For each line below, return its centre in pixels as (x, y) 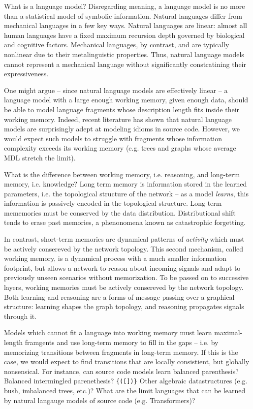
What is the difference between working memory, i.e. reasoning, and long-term (122, 174)
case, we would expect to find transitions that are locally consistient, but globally (127, 362)
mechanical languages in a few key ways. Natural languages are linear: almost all (126, 25)
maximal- (228, 332)
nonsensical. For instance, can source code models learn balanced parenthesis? (121, 371)
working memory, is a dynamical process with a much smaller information (115, 258)
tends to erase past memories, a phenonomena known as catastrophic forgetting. (125, 222)
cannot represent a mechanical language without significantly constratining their (125, 64)
